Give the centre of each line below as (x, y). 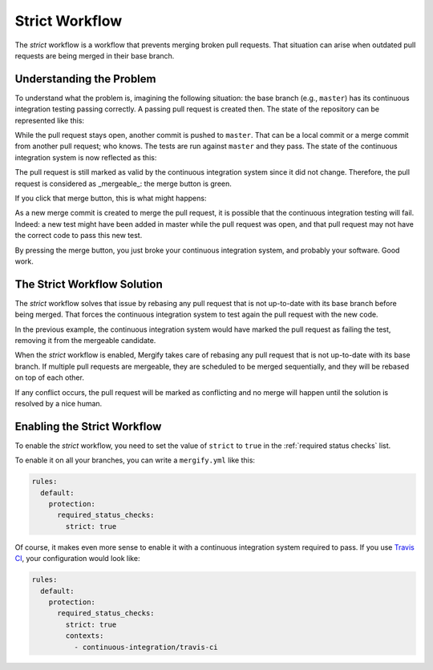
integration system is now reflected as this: (86, 157)
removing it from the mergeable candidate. (85, 340)
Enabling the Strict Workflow (88, 426)
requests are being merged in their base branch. (95, 55)
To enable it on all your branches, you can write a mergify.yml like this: (135, 460)
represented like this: (49, 120)
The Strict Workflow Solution (89, 284)
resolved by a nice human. (59, 403)
